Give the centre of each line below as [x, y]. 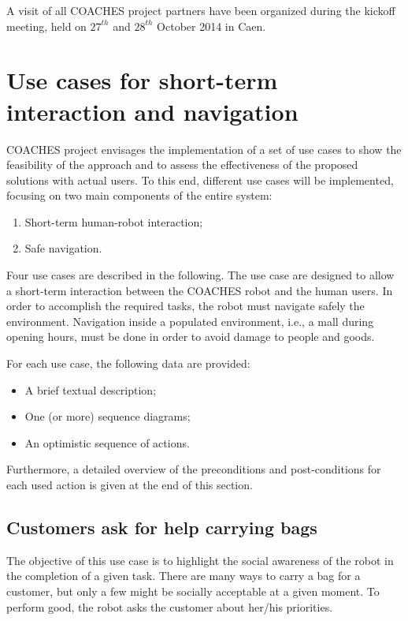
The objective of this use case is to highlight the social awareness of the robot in [200, 560]
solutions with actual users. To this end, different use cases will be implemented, [200, 180]
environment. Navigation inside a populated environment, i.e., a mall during [190, 321]
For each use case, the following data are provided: [128, 363]
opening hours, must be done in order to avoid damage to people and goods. [191, 337]
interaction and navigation [152, 111]
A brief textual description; [91, 389]
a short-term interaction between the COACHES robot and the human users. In [200, 290]
